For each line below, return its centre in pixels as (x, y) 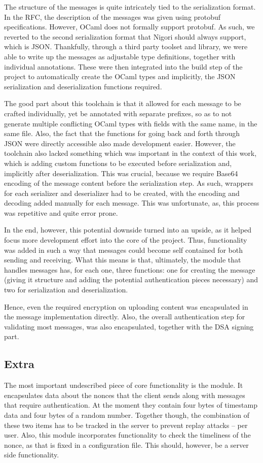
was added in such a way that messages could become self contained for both (124, 250)
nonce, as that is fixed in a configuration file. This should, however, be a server (126, 444)
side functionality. (32, 455)
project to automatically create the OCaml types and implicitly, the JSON (120, 76)
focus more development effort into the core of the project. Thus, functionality (126, 240)
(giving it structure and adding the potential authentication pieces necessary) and (131, 279)
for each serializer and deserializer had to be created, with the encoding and (122, 193)
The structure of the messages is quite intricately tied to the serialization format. (130, 7)
